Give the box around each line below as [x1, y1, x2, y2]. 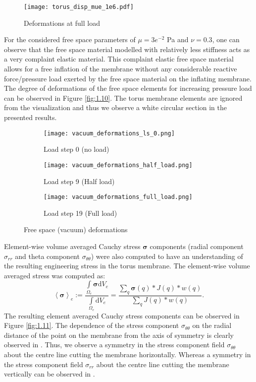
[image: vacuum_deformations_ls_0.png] [44, 129, 175, 137]
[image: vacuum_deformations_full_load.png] [44, 193, 193, 201]
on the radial [192, 320, 232, 330]
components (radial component [150, 241, 244, 251]
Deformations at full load [24, 17, 100, 28]
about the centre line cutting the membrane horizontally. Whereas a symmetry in [4, 349, 251, 360]
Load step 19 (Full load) [44, 207, 117, 218]
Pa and [167, 34, 189, 45]
